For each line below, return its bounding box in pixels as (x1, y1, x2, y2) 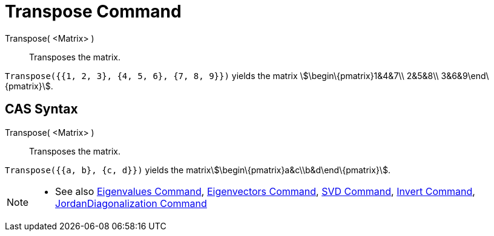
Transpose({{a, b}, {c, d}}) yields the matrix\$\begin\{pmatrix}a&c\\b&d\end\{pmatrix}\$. (5, 164, 390, 175)
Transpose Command (5, 1, 182, 22)
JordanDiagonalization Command (55, 197, 207, 209)
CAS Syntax (5, 101, 78, 117)
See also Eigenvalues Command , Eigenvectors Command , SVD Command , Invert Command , (55, 185, 475, 197)
